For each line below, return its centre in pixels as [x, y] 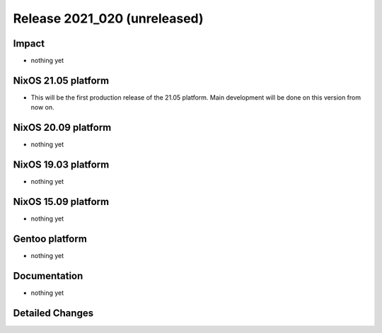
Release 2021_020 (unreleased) [109, 18]
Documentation [48, 276]
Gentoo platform [50, 239]
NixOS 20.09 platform [62, 128]
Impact [29, 43]
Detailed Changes [53, 313]
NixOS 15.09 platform [61, 201]
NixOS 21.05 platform [61, 80]
